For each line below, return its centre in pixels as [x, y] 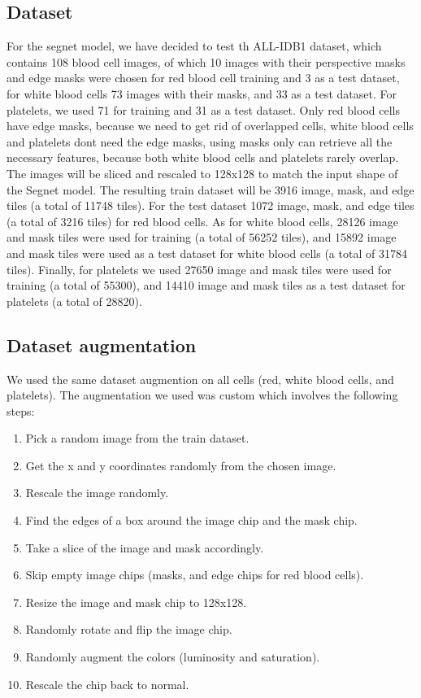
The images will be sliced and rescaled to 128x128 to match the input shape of [202, 173]
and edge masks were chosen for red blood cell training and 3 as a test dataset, [203, 78]
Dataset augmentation [102, 345]
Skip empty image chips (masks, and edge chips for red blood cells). [195, 575]
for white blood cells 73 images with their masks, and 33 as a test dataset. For [202, 93]
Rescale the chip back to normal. [107, 684]
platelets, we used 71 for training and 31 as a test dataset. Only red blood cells [203, 109]
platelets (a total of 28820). [74, 301]
